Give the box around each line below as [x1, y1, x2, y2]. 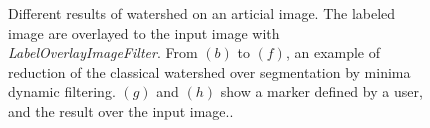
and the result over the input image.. [8, 100, 234, 121]
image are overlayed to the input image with [8, 22, 280, 43]
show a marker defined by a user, [220, 81, 423, 102]
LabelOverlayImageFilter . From [8, 42, 198, 63]
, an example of [285, 42, 381, 63]
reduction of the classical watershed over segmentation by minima [8, 61, 411, 82]
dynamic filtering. [8, 81, 116, 102]
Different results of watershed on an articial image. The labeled [8, 3, 396, 23]
